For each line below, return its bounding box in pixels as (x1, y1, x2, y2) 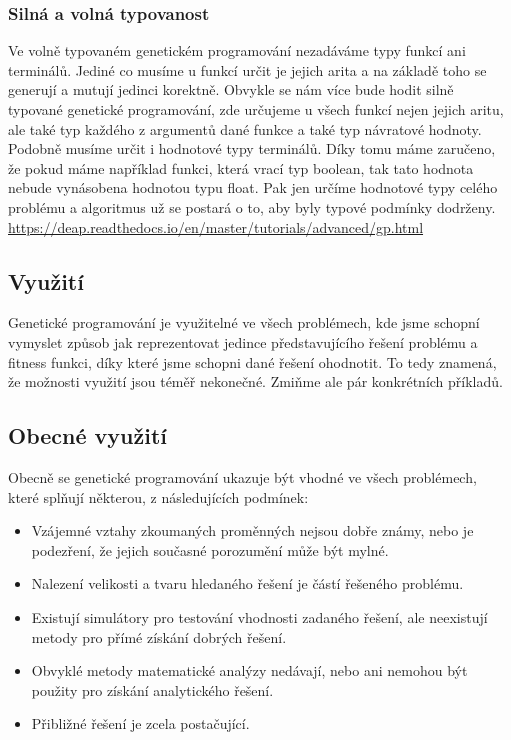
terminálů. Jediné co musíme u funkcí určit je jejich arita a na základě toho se (8, 59, 487, 80)
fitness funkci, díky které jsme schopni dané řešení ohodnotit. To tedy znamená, (8, 351, 497, 372)
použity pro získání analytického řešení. (31, 679, 274, 700)
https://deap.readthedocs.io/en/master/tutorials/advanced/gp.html (8, 216, 424, 237)
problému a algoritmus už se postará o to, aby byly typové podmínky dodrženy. (8, 196, 496, 217)
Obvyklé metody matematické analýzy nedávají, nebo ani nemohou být (31, 660, 468, 681)
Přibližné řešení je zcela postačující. (31, 713, 250, 734)
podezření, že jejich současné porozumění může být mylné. (31, 539, 389, 560)
